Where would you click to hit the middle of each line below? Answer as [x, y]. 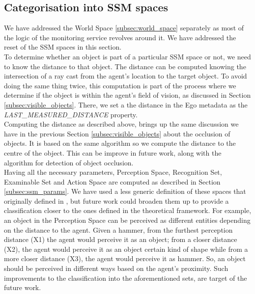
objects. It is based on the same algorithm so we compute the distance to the [120, 143]
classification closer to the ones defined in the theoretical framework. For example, [128, 210]
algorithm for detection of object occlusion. [69, 162]
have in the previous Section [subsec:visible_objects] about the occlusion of [117, 133]
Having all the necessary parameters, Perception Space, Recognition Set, [113, 172]
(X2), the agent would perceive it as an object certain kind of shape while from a [126, 249]
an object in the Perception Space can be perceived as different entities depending [127, 220]
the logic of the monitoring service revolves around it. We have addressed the [120, 37]
